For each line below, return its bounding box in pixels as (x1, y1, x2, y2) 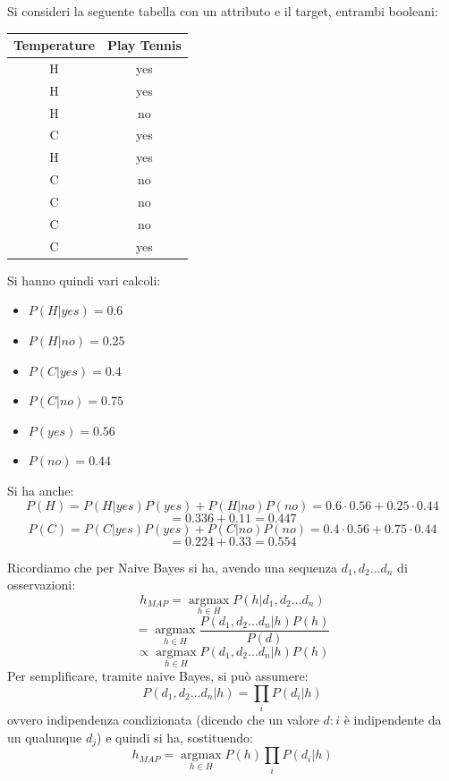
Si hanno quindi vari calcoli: (7, 270, 161, 289)
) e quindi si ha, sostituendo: (97, 727, 253, 746)
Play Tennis (107, 36, 182, 55)
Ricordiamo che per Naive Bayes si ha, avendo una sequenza (7, 557, 337, 576)
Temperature (13, 36, 96, 55)
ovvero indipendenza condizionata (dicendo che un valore (7, 710, 319, 729)
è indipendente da (343, 710, 442, 729)
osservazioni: (7, 575, 76, 594)
